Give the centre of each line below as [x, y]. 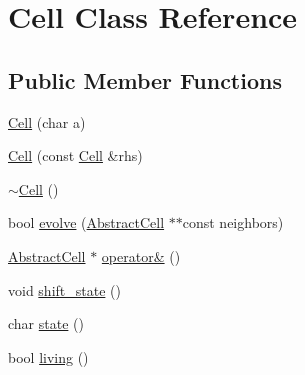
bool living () [48, 356]
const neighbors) [233, 222]
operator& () [141, 255]
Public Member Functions [145, 79]
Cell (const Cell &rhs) [75, 155]
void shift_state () [64, 289]
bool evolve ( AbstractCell [86, 222]
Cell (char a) [47, 121]
